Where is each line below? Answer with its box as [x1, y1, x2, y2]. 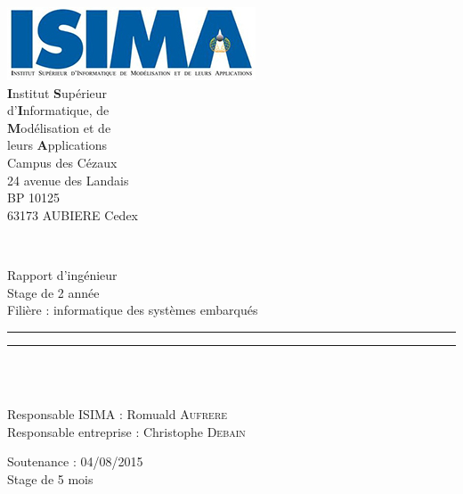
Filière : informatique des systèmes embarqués [7, 301, 258, 319]
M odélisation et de [7, 118, 111, 136]
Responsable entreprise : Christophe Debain [7, 422, 246, 440]
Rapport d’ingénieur [7, 265, 118, 284]
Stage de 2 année [7, 283, 100, 301]
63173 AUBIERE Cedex [7, 205, 138, 224]
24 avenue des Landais [7, 170, 129, 189]
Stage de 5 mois [7, 469, 93, 488]
